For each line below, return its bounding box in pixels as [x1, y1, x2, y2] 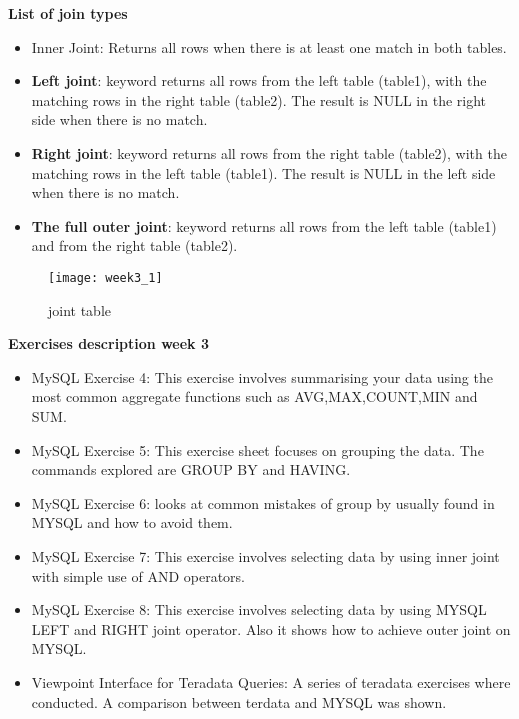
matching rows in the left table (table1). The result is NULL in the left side [31, 162, 496, 183]
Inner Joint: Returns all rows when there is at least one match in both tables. [31, 36, 507, 57]
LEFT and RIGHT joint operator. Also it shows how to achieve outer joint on [31, 618, 511, 639]
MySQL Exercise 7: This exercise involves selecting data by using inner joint [31, 545, 500, 566]
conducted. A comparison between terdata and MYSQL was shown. [31, 691, 447, 712]
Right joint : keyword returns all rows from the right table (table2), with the [31, 142, 507, 163]
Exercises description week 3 [8, 333, 209, 354]
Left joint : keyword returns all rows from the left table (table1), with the [31, 70, 487, 91]
